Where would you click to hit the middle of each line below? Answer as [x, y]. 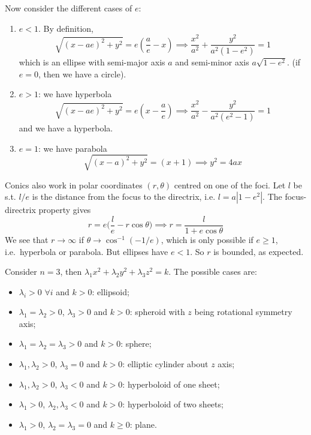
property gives [65, 210]
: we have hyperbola [75, 94]
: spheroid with [157, 312]
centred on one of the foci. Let [230, 184]
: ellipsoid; [111, 291]
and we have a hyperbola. [66, 127]
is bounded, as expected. [259, 251]
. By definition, [66, 28]
